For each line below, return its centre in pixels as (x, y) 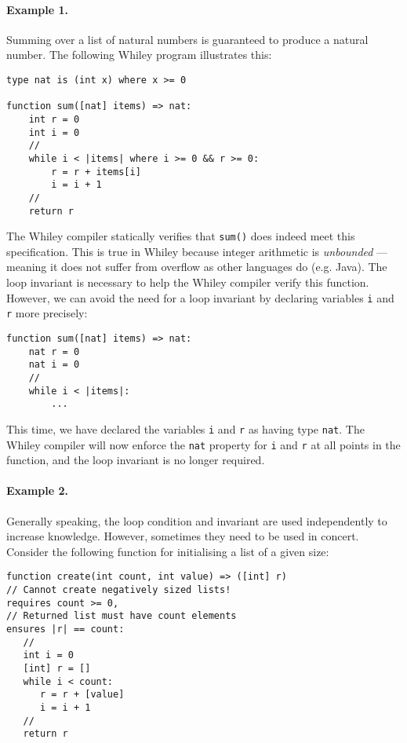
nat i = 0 (54, 365)
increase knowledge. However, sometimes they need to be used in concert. (183, 536)
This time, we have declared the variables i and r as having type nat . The (185, 428)
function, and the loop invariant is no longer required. (136, 460)
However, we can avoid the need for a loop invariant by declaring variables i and (200, 297)
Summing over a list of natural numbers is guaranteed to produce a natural (187, 39)
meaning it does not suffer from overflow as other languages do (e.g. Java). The (197, 267)
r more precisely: (47, 313)
